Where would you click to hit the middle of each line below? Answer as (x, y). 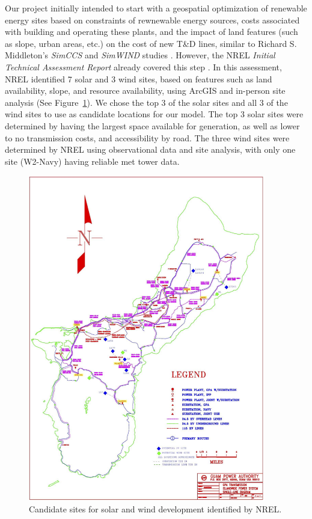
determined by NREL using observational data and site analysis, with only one (150, 149)
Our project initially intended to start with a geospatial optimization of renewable (156, 8)
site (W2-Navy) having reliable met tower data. (92, 161)
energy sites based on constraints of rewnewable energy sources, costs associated (152, 20)
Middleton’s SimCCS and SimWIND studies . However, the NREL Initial (140, 55)
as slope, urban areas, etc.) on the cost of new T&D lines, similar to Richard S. (151, 43)
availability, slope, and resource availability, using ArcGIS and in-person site (145, 91)
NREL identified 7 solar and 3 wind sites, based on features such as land (139, 78)
